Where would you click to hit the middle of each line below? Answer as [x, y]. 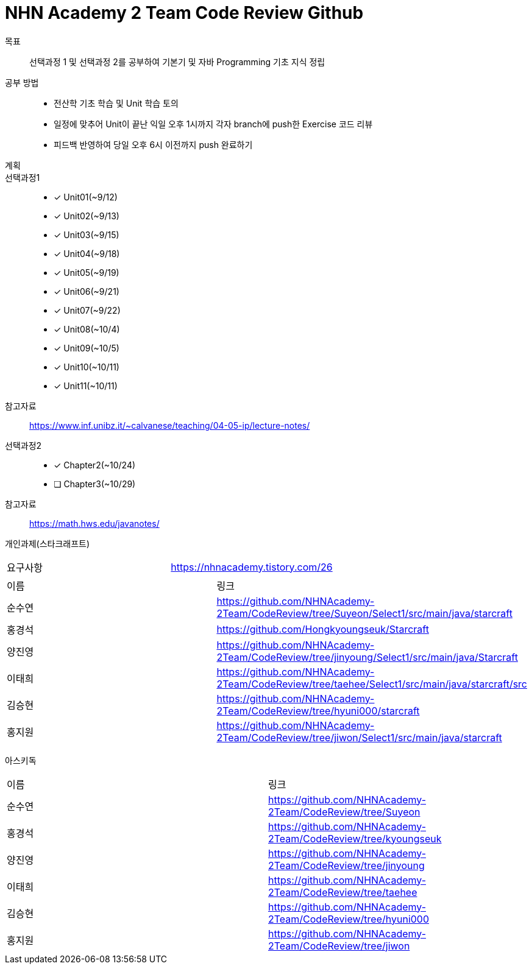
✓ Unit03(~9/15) [87, 234]
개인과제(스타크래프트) [48, 543]
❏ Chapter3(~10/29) [95, 484]
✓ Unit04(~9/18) [87, 253]
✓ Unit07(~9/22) [87, 310]
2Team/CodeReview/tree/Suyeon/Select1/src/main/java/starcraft [364, 613]
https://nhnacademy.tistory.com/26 [252, 567]
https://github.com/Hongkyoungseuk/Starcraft [323, 629]
